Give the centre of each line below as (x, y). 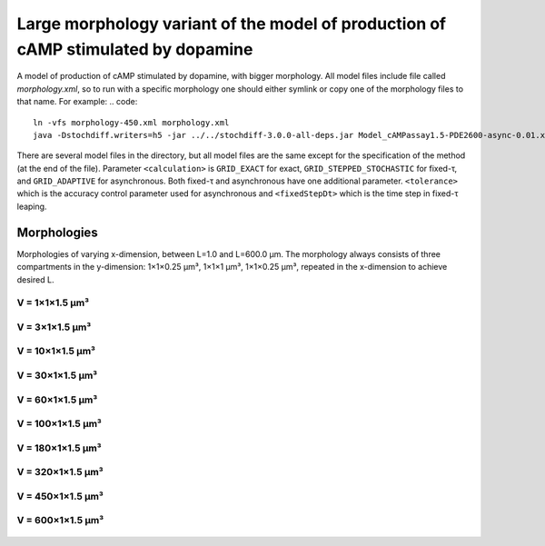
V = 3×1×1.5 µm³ (54, 327)
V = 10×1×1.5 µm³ (56, 352)
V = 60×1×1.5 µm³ (57, 400)
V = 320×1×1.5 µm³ (60, 472)
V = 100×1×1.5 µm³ (59, 424)
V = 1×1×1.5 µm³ (53, 303)
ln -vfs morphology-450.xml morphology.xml (131, 122)
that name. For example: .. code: (77, 102)
